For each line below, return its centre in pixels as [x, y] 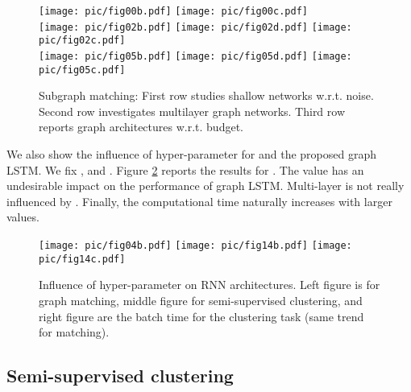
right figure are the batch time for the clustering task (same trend [201, 316]
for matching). [74, 332]
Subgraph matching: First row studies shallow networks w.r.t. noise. [206, 95]
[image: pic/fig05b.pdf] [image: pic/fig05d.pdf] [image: [195, 56]
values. [23, 217]
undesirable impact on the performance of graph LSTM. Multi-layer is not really [205, 186]
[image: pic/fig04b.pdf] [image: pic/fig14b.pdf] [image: [195, 246]
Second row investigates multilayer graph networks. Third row [192, 111]
